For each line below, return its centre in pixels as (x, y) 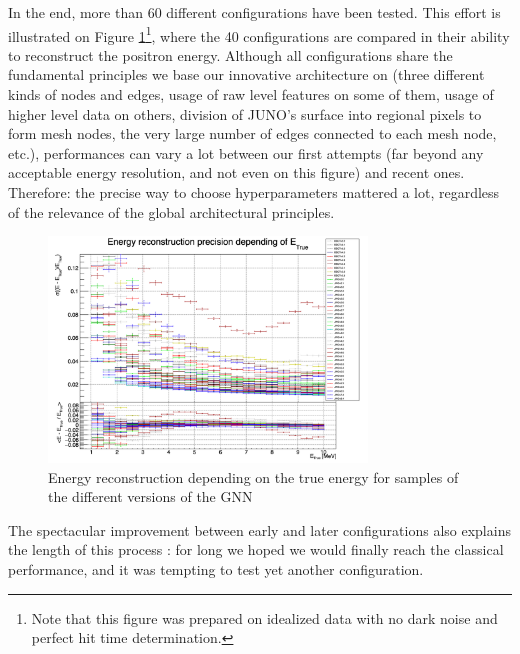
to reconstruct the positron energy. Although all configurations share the (230, 54)
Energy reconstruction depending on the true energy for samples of (253, 476)
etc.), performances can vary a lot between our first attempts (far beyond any (246, 152)
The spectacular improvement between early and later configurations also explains (259, 529)
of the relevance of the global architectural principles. (171, 211)
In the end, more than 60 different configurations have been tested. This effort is (254, 12)
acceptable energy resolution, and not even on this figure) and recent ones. (236, 172)
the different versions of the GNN (150, 496)
